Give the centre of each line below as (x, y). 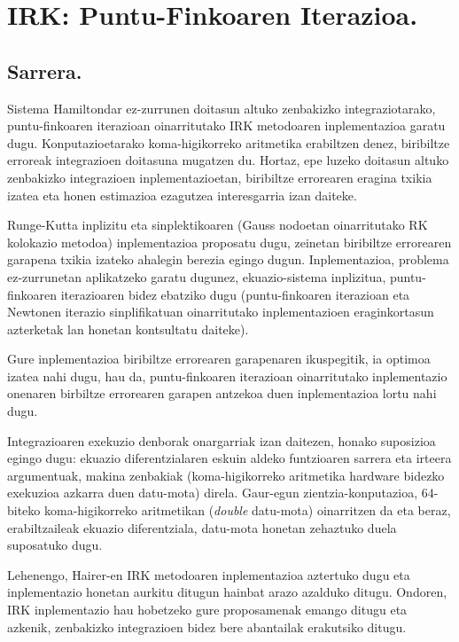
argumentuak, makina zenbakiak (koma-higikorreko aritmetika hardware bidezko (226, 475)
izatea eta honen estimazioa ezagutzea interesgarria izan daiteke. (182, 195)
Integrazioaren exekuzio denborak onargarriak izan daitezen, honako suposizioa (222, 440)
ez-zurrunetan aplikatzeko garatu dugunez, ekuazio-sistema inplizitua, (197, 276)
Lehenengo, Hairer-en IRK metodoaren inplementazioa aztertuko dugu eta (209, 574)
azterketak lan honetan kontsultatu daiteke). (128, 329)
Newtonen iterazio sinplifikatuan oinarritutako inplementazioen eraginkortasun (221, 312)
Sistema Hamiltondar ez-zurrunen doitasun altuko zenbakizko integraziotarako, (222, 108)
